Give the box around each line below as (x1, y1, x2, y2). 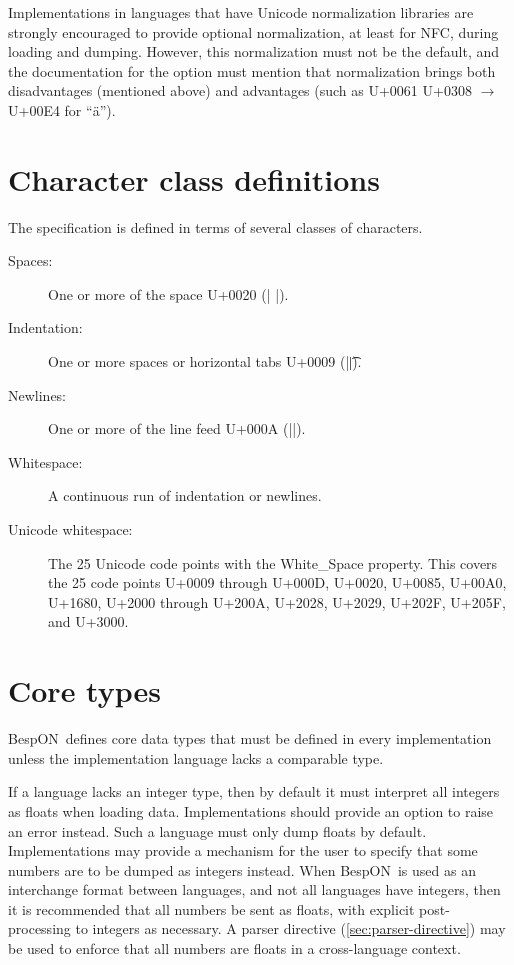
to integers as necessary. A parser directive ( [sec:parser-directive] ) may (75, 918, 506, 939)
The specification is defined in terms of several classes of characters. (8, 216, 423, 237)
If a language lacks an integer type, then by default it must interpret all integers (8, 781, 500, 802)
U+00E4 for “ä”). (8, 99, 116, 120)
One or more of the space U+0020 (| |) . (48, 283, 289, 304)
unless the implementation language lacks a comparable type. (8, 747, 384, 768)
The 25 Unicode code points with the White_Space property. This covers (48, 552, 498, 573)
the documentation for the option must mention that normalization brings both (8, 60, 496, 81)
